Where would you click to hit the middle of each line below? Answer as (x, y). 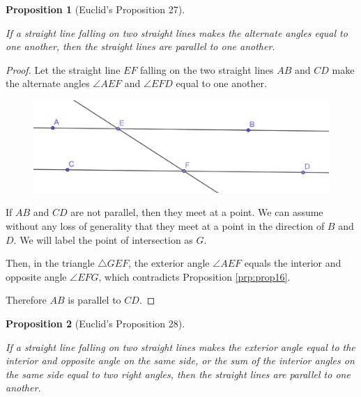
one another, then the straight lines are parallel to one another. (140, 46)
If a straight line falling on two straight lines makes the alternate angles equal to (177, 32)
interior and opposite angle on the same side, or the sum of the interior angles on (180, 360)
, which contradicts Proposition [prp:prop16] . (194, 276)
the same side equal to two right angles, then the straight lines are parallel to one (178, 374)
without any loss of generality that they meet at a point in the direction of (165, 226)
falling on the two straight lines (207, 69)
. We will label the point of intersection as (103, 239)
